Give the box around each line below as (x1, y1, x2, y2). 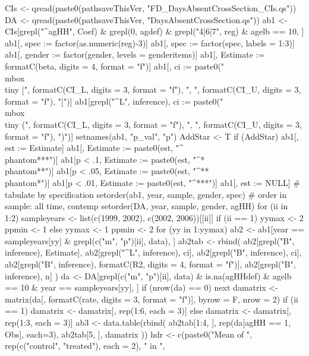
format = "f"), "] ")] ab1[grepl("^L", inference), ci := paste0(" (5, 94, 223, 107)
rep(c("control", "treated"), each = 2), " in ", (5, 339, 165, 352)
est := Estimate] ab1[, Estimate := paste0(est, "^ (5, 141, 184, 154)
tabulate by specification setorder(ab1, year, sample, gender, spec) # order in (5, 188, 287, 200)
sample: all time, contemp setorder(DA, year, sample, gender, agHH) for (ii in (5, 200, 288, 212)
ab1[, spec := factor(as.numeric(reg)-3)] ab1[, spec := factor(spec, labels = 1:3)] (5, 36, 295, 49)
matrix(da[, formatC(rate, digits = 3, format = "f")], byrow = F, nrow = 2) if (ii (5, 292, 299, 305)
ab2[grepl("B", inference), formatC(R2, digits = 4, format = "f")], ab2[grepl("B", (5, 258, 296, 270)
